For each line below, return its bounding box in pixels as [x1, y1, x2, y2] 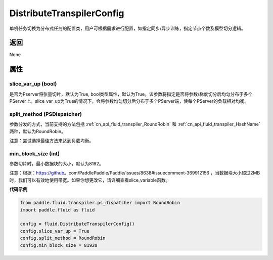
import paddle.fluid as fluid [20, 207, 95, 212]
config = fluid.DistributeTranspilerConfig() [20, 221, 135, 227]
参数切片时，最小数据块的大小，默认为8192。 [9, 161, 104, 167]
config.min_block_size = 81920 [20, 242, 98, 248]
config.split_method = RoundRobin [20, 235, 106, 241]
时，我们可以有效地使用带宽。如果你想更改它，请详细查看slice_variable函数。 [9, 177, 170, 183]
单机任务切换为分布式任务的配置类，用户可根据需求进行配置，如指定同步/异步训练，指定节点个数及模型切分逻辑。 [9, 25, 246, 31]
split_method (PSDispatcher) [9, 110, 82, 117]
